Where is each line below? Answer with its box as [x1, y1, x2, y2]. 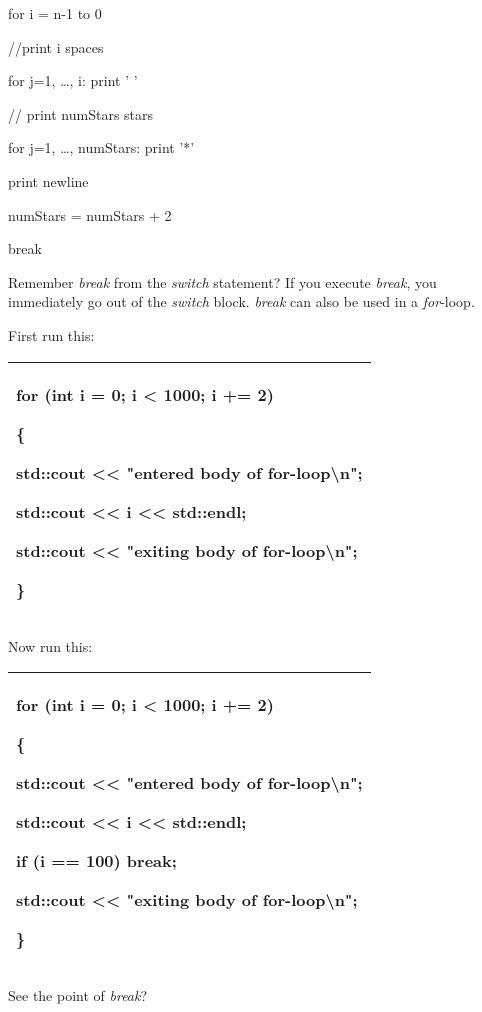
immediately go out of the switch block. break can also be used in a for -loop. [8, 291, 475, 312]
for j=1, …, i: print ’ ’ [8, 70, 138, 91]
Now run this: [8, 635, 93, 656]
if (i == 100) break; [16, 849, 177, 873]
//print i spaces [8, 36, 104, 57]
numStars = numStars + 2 [8, 204, 172, 225]
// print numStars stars [8, 103, 154, 124]
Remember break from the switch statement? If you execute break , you [8, 271, 437, 292]
